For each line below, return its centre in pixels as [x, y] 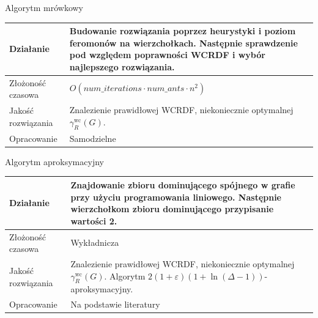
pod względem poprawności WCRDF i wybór [167, 55]
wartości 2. [94, 220]
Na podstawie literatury [115, 304]
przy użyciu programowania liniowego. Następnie [176, 197]
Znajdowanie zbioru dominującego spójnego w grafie [183, 184]
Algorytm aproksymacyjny [54, 161]
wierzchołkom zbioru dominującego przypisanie [172, 209]
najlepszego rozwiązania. [122, 66]
